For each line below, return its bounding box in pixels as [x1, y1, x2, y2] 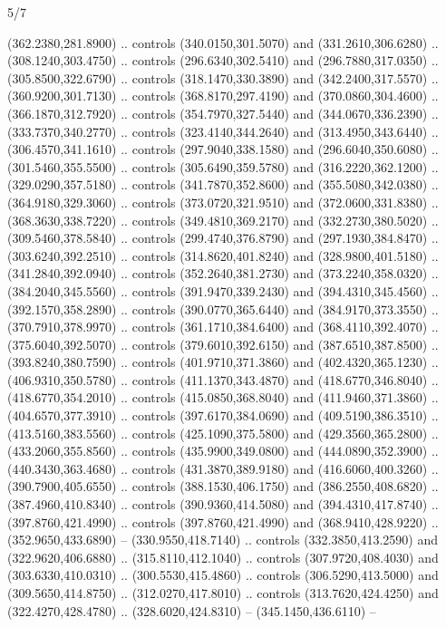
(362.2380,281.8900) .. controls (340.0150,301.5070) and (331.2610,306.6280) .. [7, 33, 439, 52]
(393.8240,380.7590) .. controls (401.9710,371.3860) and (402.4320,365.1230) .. [7, 352, 439, 371]
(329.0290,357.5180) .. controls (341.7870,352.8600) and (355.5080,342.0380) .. [7, 175, 439, 194]
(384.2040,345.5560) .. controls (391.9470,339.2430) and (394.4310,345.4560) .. [7, 281, 439, 300]
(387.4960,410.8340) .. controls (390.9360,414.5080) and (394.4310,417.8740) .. [7, 495, 439, 514]
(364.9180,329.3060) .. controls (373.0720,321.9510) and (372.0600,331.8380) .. [7, 192, 439, 211]
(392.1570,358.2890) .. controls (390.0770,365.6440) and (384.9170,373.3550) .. [7, 299, 439, 318]
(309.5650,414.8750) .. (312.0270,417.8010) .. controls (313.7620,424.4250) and [7, 584, 439, 602]
